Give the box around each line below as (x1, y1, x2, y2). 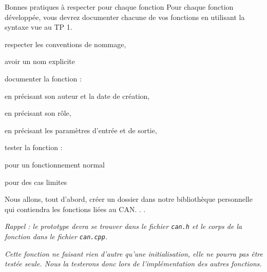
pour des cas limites (5, 176, 67, 187)
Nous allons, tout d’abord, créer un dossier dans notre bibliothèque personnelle (5, 194, 253, 204)
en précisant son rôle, (5, 108, 71, 118)
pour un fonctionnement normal (5, 159, 105, 170)
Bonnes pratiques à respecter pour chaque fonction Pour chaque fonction (5, 2, 234, 12)
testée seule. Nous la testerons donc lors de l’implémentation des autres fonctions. (5, 258, 262, 269)
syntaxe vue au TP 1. (5, 22, 72, 32)
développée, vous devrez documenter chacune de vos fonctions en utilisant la (5, 11, 245, 22)
